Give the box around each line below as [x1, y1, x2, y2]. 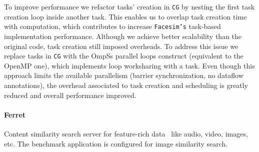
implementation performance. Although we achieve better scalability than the [4, 30, 242, 41]
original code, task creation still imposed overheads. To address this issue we [4, 40, 238, 51]
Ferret [4, 109, 26, 119]
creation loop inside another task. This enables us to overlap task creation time [4, 11, 247, 21]
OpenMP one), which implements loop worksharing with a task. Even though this [4, 60, 255, 70]
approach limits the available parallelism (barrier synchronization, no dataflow [4, 70, 243, 80]
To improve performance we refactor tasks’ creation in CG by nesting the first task [4, 1, 255, 11]
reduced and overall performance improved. [4, 89, 136, 100]
